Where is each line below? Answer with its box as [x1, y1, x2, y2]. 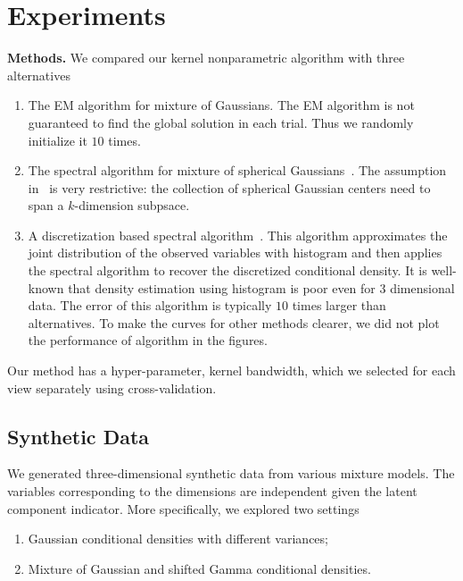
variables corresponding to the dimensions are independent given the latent [7, 482, 418, 501]
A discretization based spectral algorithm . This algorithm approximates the [28, 225, 448, 244]
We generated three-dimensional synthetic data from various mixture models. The [7, 464, 455, 483]
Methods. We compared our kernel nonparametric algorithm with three [7, 48, 405, 67]
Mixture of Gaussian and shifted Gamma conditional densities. [28, 559, 371, 577]
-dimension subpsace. [74, 196, 190, 215]
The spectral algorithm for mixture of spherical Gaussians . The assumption [28, 161, 447, 180]
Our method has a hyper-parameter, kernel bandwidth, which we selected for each [7, 361, 456, 380]
